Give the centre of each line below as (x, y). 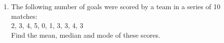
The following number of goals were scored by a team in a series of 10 (116, 6)
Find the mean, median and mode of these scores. (86, 35)
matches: (24, 16)
